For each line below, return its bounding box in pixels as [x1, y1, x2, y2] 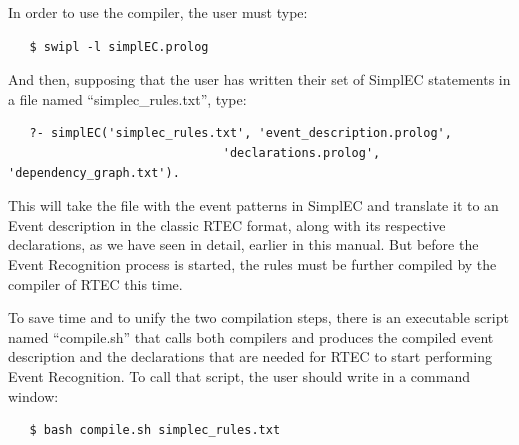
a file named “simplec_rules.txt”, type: [8, 88, 247, 109]
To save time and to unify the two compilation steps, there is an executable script [8, 307, 509, 328]
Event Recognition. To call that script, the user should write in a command [8, 365, 470, 386]
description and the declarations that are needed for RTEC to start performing [8, 346, 492, 367]
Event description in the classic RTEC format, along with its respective [8, 214, 446, 235]
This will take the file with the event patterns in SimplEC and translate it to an [8, 195, 499, 216]
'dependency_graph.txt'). [8, 165, 180, 180]
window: [8, 385, 59, 406]
